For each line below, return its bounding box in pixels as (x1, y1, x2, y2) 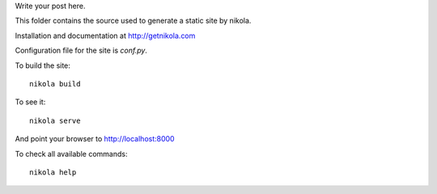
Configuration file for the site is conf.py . (15, 45, 147, 56)
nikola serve (29, 116, 81, 125)
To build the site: (15, 61, 70, 70)
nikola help (29, 167, 77, 177)
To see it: (15, 97, 46, 107)
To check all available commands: (15, 149, 128, 158)
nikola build (29, 79, 81, 88)
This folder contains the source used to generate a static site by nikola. (15, 16, 252, 26)
